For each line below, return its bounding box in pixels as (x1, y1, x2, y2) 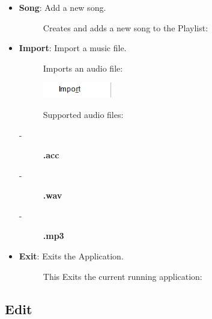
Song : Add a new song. (19, 1, 106, 13)
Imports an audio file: (43, 61, 123, 74)
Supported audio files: (43, 108, 124, 120)
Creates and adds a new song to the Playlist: (43, 21, 208, 34)
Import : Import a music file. (19, 42, 127, 54)
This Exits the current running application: (43, 270, 202, 282)
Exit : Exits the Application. (19, 250, 124, 262)
